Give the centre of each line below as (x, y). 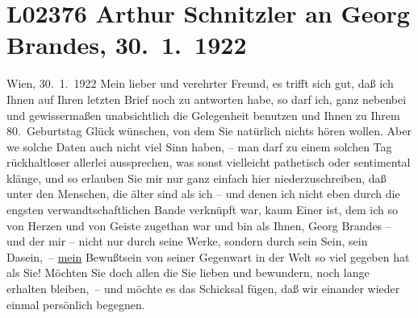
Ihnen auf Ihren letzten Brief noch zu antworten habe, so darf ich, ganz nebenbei (207, 99)
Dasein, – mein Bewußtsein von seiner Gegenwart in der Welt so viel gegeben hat (208, 256)
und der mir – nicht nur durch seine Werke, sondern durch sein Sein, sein (187, 241)
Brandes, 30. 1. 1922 (127, 45)
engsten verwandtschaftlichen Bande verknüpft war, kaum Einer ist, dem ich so (203, 210)
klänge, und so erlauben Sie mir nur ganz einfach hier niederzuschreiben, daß (196, 178)
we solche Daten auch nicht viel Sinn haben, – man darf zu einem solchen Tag (199, 146)
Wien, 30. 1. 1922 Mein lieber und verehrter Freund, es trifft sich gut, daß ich (200, 83)
